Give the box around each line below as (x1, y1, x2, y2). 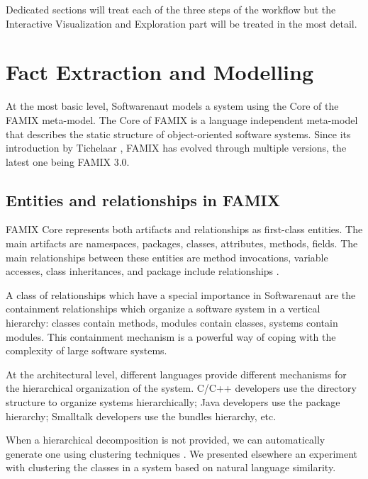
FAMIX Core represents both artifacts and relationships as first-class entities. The (6, 222, 363, 237)
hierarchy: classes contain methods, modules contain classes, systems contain (6, 315, 338, 330)
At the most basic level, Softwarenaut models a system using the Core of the (6, 98, 339, 113)
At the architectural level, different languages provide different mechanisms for (6, 366, 347, 381)
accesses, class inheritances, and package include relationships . (6, 264, 279, 278)
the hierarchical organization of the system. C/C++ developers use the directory (6, 381, 357, 395)
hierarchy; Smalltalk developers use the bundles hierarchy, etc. (6, 408, 277, 423)
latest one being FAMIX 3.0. (6, 154, 130, 169)
